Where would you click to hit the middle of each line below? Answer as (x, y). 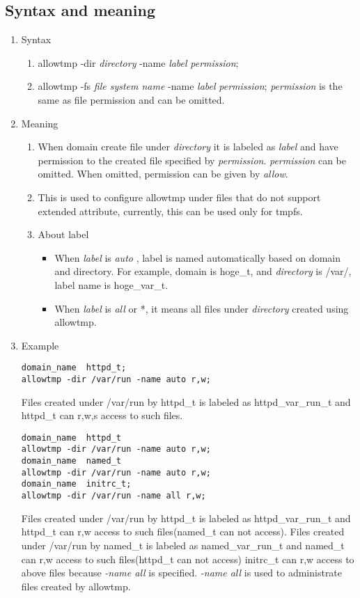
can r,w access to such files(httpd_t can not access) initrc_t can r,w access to (188, 559)
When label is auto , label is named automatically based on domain (198, 257)
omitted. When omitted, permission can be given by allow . (163, 174)
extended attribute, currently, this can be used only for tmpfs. (170, 211)
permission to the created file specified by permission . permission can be (192, 160)
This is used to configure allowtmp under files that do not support (179, 197)
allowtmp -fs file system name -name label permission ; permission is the (190, 86)
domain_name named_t (71, 461)
